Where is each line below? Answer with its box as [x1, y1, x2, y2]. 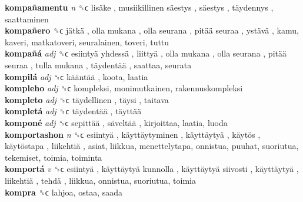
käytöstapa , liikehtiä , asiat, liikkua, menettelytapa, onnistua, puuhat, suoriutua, [5, 140, 299, 152]
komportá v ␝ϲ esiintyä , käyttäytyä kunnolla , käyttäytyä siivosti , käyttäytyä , [5, 163, 299, 175]
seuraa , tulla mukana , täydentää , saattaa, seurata [5, 58, 192, 71]
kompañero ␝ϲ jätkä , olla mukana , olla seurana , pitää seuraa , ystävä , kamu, [5, 24, 299, 37]
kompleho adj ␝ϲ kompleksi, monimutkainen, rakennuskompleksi [5, 82, 243, 94]
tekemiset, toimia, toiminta [5, 151, 102, 163]
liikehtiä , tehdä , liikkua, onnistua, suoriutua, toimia [5, 174, 196, 186]
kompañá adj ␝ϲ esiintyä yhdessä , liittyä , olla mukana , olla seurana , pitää [5, 47, 287, 59]
